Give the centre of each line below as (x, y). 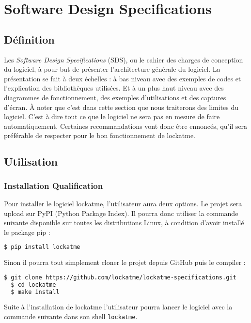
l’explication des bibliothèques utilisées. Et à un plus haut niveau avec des (114, 88)
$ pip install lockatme (42, 247)
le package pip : (27, 232)
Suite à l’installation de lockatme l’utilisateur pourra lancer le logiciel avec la (118, 307)
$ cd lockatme (33, 285)
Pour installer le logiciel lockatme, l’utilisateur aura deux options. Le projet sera (123, 203)
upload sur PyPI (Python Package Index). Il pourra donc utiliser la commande (121, 213)
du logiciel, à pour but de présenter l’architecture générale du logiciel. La (112, 69)
